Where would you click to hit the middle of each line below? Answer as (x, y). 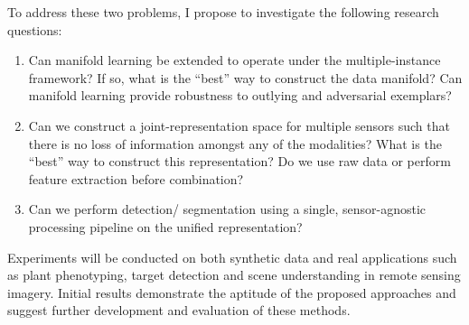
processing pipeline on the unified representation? (165, 226)
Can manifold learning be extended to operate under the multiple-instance (234, 60)
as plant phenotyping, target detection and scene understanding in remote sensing (234, 275)
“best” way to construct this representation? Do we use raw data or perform (239, 161)
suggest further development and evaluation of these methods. (179, 310)
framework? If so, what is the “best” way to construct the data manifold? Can (245, 77)
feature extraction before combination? (136, 178)
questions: (35, 29)
